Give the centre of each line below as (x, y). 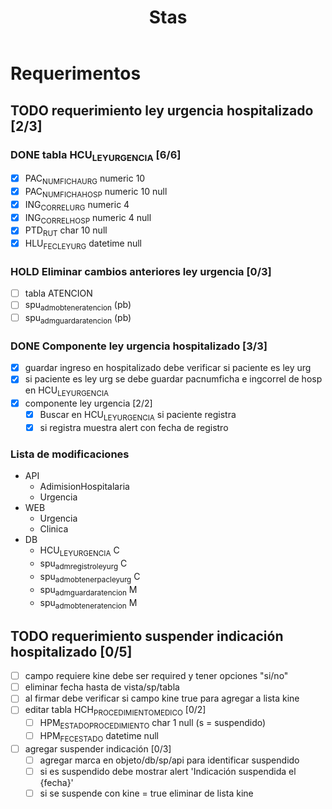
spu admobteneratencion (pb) (78, 306)
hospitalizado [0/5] (71, 651)
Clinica (54, 529)
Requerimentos (76, 73)
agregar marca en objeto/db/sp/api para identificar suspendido (169, 760)
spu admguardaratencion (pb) (78, 319)
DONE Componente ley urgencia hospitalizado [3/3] (139, 346)
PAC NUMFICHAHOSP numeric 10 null (96, 192)
